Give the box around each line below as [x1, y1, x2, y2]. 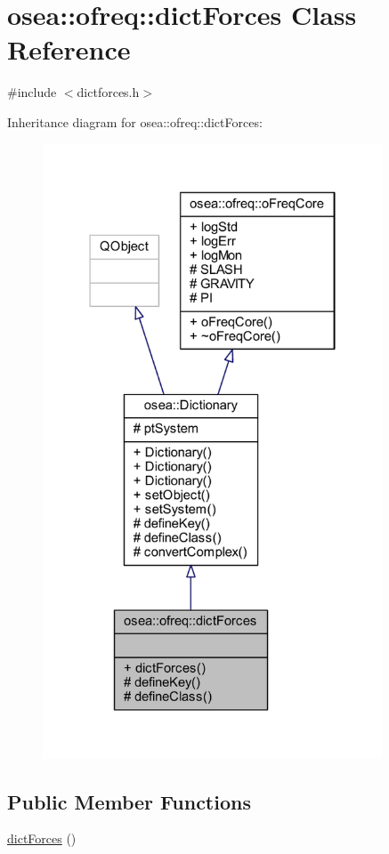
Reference [7, 31, 131, 68]
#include [7, 83, 57, 101]
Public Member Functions [7, 787, 251, 815]
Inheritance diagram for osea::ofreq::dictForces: [7, 112, 263, 131]
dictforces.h [77, 83, 140, 101]
